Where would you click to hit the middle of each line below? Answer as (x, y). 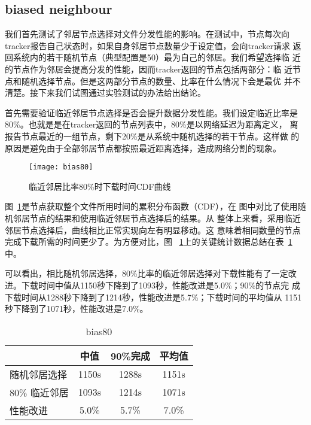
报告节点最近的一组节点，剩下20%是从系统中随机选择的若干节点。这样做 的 (152, 136)
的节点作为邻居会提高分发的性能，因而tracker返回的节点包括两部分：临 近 (149, 69)
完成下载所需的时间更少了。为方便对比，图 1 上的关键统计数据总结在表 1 (149, 242)
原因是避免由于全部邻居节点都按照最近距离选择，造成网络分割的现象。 (143, 148)
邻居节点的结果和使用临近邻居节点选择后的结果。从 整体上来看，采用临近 (157, 218)
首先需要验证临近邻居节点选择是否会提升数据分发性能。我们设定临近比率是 (151, 112)
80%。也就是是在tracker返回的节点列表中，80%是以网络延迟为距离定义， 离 (152, 124)
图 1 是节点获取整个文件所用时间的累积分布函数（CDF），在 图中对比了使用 (151, 206)
